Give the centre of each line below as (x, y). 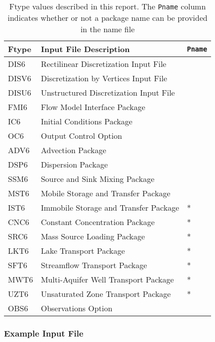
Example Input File (44, 333)
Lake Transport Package (83, 251)
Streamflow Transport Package (94, 265)
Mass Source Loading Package (93, 236)
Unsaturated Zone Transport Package (106, 294)
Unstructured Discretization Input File (108, 92)
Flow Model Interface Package (93, 107)
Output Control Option (81, 136)
